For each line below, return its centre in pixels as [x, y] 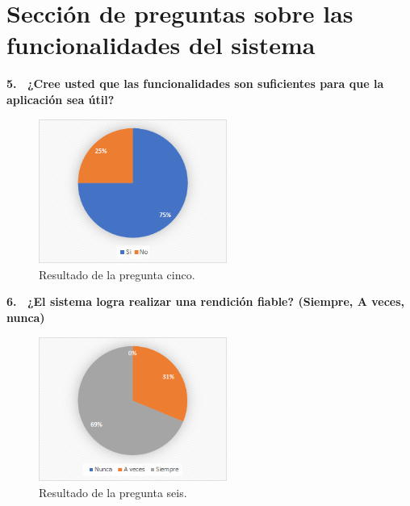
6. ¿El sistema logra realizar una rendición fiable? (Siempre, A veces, [206, 301]
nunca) [26, 317]
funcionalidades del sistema [161, 45]
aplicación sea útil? [61, 99]
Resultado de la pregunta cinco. [117, 274]
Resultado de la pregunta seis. [113, 492]
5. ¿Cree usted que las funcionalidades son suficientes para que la [195, 84]
